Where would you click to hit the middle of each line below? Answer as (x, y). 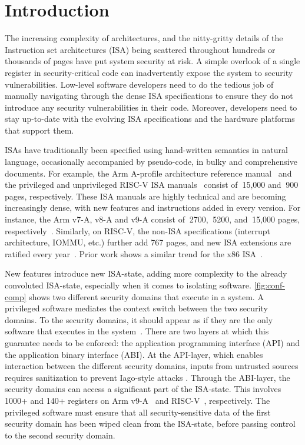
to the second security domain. (60, 435)
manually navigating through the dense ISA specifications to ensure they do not (149, 96)
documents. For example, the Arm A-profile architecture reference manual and (148, 173)
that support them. (39, 130)
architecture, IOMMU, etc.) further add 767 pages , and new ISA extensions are (148, 242)
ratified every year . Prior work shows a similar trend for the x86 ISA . (134, 253)
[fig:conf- (269, 285)
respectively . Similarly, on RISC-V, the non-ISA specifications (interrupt (137, 230)
